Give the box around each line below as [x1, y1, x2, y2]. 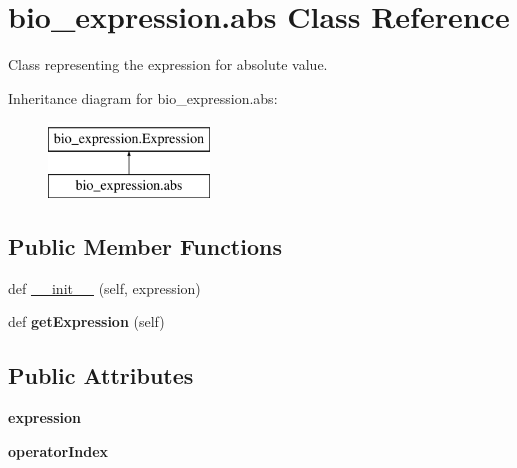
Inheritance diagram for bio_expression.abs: [8, 87, 278, 108]
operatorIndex [8, 440, 109, 461]
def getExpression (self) [8, 311, 165, 332]
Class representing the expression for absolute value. [8, 54, 328, 75]
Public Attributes [8, 360, 194, 391]
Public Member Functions [8, 230, 282, 261]
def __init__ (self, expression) [8, 277, 201, 298]
